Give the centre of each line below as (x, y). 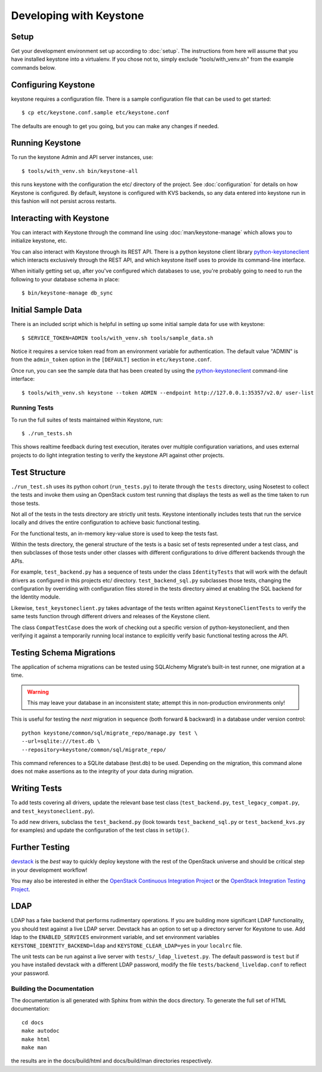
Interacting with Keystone (60, 218)
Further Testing (40, 848)
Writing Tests (37, 788)
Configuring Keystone (53, 84)
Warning (38, 692)
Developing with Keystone (78, 16)
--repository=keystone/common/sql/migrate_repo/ (94, 749)
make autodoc (41, 1031)
